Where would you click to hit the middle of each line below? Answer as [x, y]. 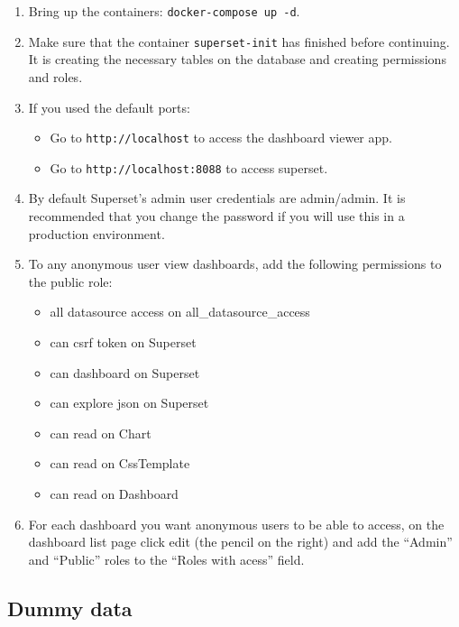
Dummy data [70, 608]
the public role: [70, 281]
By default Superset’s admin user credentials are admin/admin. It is [217, 198]
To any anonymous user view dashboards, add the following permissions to [235, 264]
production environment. [96, 233]
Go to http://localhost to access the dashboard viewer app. [221, 138]
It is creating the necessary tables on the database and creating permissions [237, 59]
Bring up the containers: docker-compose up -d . [164, 11]
